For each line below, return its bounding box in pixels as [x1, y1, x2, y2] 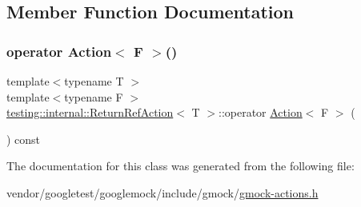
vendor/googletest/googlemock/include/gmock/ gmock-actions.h [6, 184, 319, 201]
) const [6, 130, 41, 147]
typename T [64, 73, 124, 89]
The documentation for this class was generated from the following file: [6, 157, 355, 174]
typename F [64, 88, 123, 105]
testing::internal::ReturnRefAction [6, 104, 174, 121]
